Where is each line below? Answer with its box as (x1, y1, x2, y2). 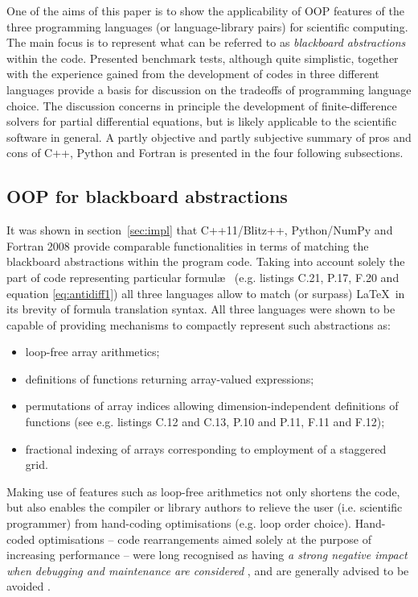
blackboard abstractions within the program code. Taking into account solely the (6, 253, 405, 270)
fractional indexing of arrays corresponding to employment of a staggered (25, 440, 387, 457)
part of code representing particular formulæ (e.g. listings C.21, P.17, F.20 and (6, 268, 400, 285)
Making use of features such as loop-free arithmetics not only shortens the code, (6, 483, 400, 500)
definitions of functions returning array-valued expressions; (25, 370, 314, 387)
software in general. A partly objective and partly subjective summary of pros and (6, 128, 412, 145)
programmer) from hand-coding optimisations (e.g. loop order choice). (6, 515, 351, 532)
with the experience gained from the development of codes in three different (6, 65, 379, 82)
